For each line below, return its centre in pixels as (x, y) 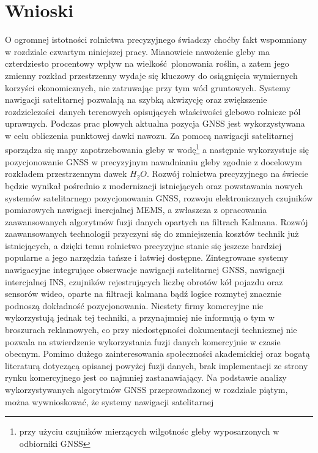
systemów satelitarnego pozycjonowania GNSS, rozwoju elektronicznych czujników (159, 197)
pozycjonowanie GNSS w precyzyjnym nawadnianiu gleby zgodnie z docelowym (153, 161)
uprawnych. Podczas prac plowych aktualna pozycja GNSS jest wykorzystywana (155, 123)
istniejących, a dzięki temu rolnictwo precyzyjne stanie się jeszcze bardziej (143, 245)
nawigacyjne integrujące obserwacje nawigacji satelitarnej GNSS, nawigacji (145, 270)
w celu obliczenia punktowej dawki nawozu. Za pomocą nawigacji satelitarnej (149, 135)
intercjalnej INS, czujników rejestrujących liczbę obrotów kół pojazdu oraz (144, 281)
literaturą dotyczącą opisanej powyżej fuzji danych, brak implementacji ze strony (157, 365)
